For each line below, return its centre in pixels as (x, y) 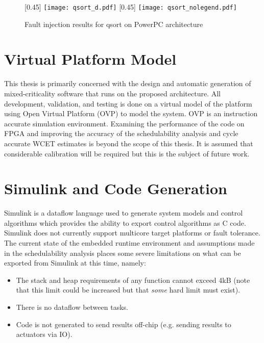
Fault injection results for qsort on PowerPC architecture (114, 24)
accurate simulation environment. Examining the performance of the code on (124, 123)
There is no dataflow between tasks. (72, 307)
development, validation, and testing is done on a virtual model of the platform (128, 103)
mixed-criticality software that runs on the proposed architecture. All (112, 93)
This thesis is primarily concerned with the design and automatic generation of (128, 83)
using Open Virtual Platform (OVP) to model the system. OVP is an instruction (131, 113)
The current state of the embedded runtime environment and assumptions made (129, 243)
